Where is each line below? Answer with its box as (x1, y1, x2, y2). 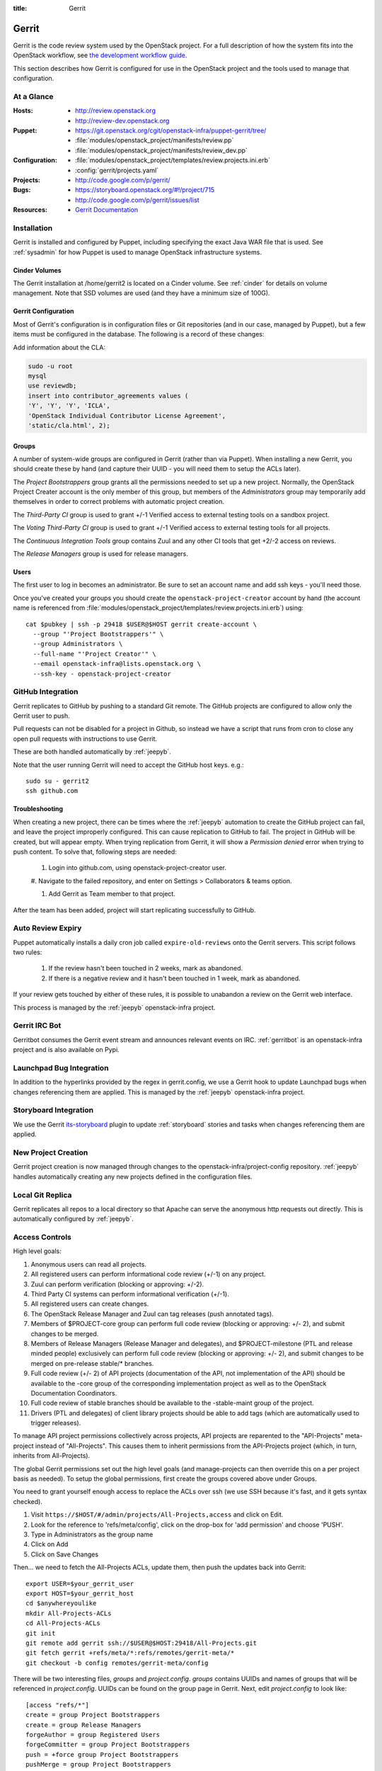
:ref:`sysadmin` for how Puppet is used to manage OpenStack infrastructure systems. (13, 248, 262, 256)
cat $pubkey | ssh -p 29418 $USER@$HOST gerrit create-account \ (25, 620, 257, 628)
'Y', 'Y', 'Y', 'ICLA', (28, 402, 111, 410)
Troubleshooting (13, 805, 64, 813)
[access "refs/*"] (25, 1701, 90, 1709)
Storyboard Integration (13, 1105, 94, 1115)
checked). (13, 1497, 42, 1505)
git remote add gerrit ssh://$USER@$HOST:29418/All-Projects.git (25, 1639, 257, 1647)
